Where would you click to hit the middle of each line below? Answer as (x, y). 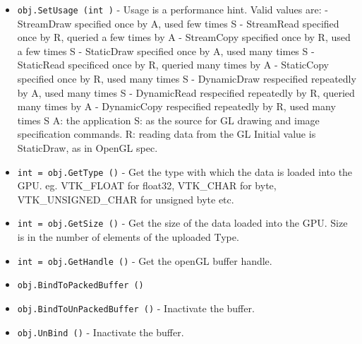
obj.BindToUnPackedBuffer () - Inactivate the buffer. (136, 308)
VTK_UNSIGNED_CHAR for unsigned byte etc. (126, 199)
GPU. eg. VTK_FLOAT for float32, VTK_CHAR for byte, (147, 185)
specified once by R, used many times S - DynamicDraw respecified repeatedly (187, 79)
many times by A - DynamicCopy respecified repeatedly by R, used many (176, 106)
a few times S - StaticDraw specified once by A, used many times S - (166, 51)
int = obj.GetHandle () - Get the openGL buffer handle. (145, 260)
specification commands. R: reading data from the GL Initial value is (167, 134)
